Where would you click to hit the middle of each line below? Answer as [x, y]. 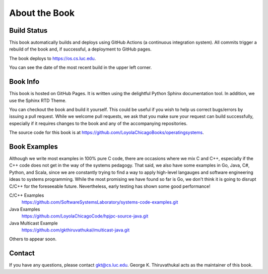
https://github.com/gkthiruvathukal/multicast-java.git [76, 230]
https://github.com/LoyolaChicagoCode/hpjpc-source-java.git [85, 216]
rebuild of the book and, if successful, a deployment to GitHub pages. [80, 49]
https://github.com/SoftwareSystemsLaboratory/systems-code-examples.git [100, 202]
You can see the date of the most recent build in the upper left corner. [81, 67]
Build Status [28, 30]
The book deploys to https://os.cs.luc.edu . [53, 58]
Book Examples [33, 146]
